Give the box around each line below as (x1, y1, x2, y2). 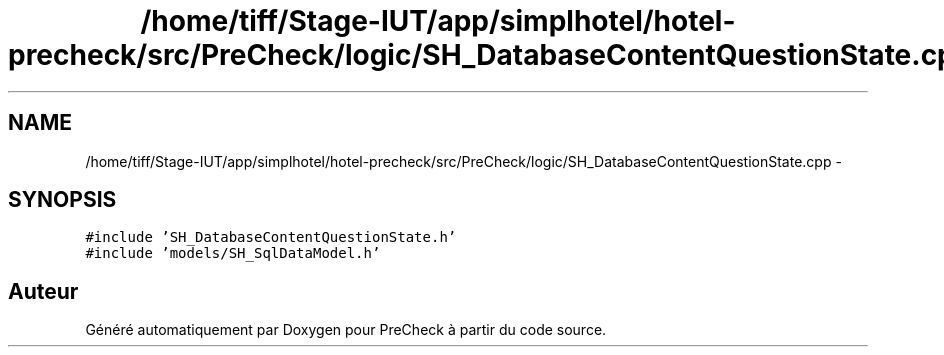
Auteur (8, 278, 79, 304)
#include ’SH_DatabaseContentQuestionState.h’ (85, 229, 457, 246)
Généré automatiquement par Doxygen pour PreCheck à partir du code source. (85, 321, 607, 339)
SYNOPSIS (8, 187, 117, 213)
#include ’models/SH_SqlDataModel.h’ (85, 245, 381, 262)
